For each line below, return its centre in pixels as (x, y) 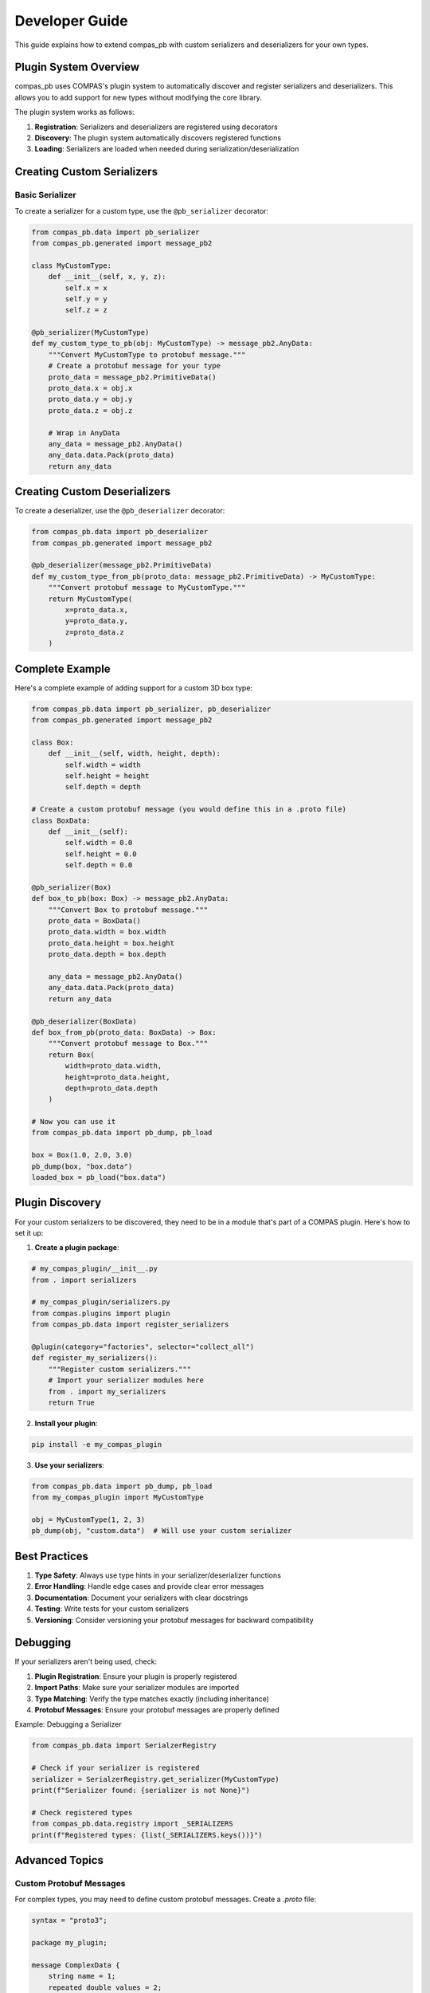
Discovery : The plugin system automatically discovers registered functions (158, 138)
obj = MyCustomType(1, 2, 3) (88, 1520)
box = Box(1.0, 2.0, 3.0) (82, 1155)
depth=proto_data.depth (111, 1088)
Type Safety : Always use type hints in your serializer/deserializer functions (158, 1575)
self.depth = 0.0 (99, 865)
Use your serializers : (70, 1465)
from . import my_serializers (107, 1392)
